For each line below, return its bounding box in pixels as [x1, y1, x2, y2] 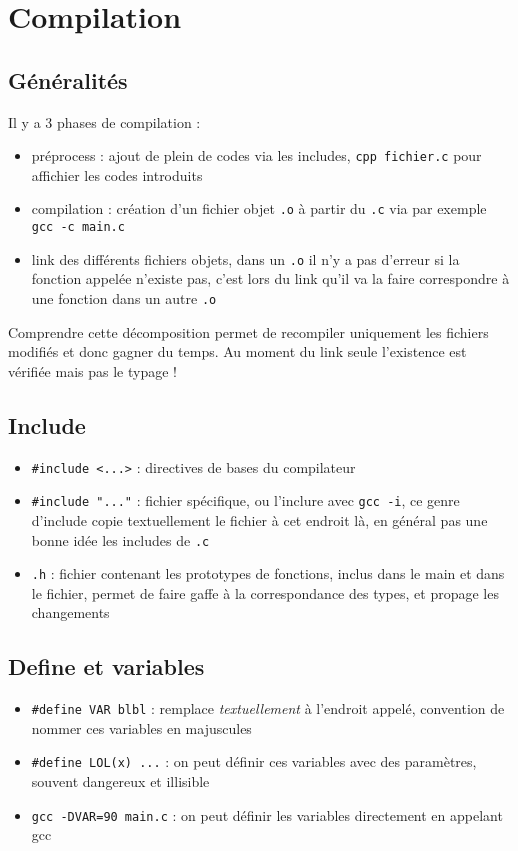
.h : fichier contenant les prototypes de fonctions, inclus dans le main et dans [31, 563, 505, 584]
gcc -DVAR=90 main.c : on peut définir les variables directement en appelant [31, 804, 503, 825]
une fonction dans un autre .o [31, 287, 217, 308]
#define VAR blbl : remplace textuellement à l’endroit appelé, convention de [31, 698, 505, 719]
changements [31, 602, 110, 623]
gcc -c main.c [31, 220, 125, 235]
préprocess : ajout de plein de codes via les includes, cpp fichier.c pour [31, 145, 482, 166]
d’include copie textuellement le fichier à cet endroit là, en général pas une [31, 509, 488, 530]
